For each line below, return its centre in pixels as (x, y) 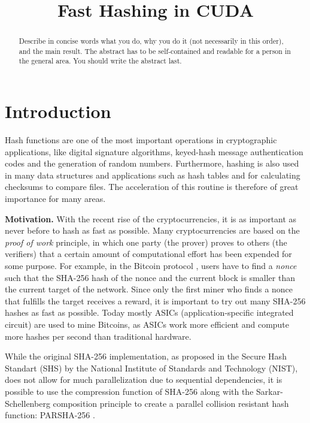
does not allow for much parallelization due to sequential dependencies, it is (144, 380)
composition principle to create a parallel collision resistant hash (171, 403)
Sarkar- (270, 391)
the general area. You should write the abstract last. (100, 61)
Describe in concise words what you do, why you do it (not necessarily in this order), (151, 41)
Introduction (58, 111)
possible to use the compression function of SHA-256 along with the (129, 391)
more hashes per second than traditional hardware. (98, 336)
